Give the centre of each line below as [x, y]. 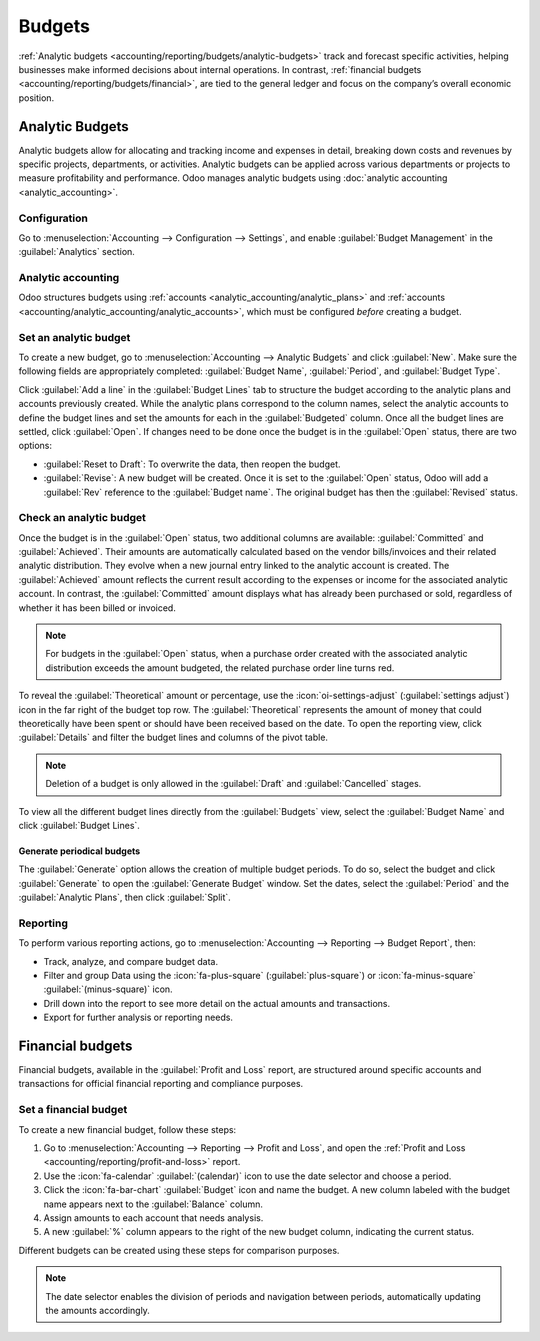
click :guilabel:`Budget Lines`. [79, 825]
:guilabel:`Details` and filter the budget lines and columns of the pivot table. [173, 737]
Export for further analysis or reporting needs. [138, 1017]
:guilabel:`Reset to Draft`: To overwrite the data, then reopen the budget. [192, 464]
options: [35, 446]
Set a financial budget [73, 1110]
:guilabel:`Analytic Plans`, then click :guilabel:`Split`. [125, 897]
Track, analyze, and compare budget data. [131, 961]
